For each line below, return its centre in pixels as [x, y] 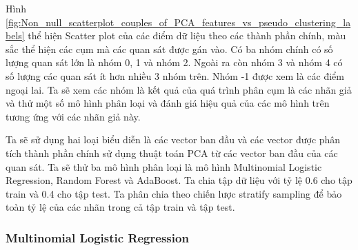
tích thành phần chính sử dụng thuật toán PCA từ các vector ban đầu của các [172, 153]
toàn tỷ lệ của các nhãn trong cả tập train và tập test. [120, 207]
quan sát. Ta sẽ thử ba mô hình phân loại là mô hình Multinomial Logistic [164, 166]
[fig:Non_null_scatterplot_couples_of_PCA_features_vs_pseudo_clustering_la [178, 22]
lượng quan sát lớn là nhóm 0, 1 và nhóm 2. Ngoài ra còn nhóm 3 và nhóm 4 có [174, 62]
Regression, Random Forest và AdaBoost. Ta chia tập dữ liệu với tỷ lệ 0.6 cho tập [179, 180]
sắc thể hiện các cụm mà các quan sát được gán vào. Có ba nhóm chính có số [169, 49]
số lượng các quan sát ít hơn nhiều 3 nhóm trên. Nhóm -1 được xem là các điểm [175, 75]
